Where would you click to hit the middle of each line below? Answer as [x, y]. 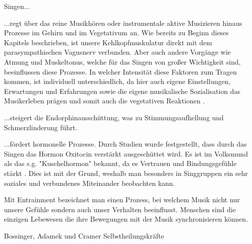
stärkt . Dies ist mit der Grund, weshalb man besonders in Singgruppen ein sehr [126, 173]
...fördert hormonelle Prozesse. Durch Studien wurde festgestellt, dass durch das [126, 144]
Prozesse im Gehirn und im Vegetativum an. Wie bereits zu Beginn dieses [116, 33]
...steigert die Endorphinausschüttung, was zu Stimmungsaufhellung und [114, 117]
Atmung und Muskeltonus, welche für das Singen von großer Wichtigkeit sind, [122, 61]
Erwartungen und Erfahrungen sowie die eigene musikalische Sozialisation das [122, 91]
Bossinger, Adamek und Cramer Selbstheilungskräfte [84, 235]
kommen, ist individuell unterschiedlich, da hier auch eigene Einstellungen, [117, 81]
